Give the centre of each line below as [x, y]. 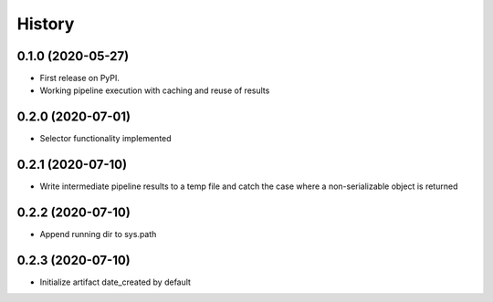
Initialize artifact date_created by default [115, 282]
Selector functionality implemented [106, 139]
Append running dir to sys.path [98, 234]
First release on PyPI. [80, 78]
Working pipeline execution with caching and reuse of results [155, 90]
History [46, 24]
